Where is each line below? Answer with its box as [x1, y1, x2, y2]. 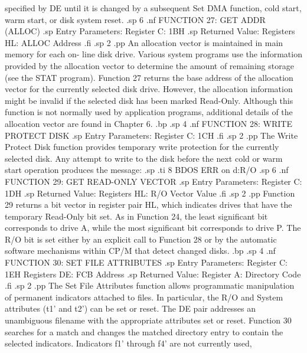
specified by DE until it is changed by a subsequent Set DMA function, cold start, [5, 2, 302, 14]
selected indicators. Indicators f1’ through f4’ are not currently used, [5, 337, 252, 349]
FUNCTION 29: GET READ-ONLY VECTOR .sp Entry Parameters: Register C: [5, 175, 302, 187]
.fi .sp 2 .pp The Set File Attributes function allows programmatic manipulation [5, 279, 295, 292]
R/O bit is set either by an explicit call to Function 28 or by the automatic [5, 233, 277, 245]
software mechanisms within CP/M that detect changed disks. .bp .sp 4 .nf [5, 244, 276, 257]
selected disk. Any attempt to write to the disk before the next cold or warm [5, 152, 283, 164]
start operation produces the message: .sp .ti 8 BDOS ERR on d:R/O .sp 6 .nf [5, 164, 289, 176]
